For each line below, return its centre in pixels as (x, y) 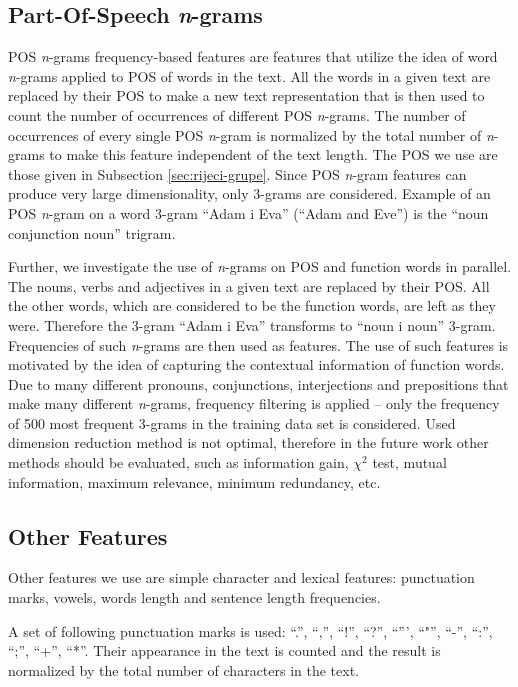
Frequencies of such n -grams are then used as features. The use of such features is (258, 344)
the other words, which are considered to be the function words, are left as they (252, 305)
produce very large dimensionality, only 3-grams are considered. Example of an (249, 193)
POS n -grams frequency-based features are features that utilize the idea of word (253, 56)
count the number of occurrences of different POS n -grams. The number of (237, 114)
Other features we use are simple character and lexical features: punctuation (241, 577)
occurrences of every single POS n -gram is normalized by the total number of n (251, 134)
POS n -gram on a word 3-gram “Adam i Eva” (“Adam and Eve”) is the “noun (248, 212)
